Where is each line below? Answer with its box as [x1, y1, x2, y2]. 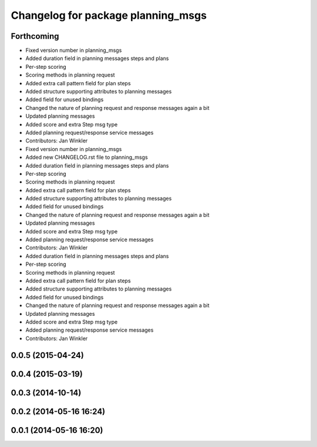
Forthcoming [11, 31, 59, 41]
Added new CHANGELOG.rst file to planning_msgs [25, 154, 148, 161]
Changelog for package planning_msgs [11, 9, 207, 22]
